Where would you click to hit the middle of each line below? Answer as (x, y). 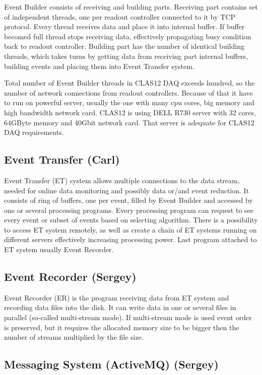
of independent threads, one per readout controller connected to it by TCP (120, 16)
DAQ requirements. (34, 132)
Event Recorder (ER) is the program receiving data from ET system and (117, 297)
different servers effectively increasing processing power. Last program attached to (130, 239)
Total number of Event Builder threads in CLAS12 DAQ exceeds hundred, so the (129, 83)
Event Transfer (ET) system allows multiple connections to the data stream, (122, 180)
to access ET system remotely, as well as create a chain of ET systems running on (130, 229)
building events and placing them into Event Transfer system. (99, 66)
